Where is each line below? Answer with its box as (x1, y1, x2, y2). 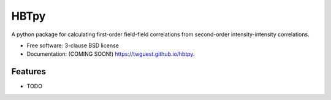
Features (11, 66, 46, 77)
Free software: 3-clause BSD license (26, 42, 119, 49)
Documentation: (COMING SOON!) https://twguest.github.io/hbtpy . (26, 50, 196, 58)
